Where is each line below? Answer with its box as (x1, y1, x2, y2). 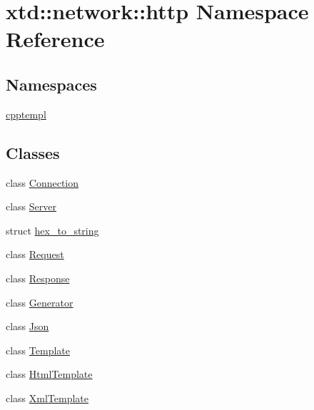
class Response (6, 270, 70, 285)
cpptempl (6, 106, 46, 121)
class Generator (6, 294, 74, 309)
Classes (6, 141, 60, 163)
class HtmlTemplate (6, 367, 93, 381)
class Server (6, 199, 57, 214)
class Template (6, 342, 70, 357)
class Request (6, 247, 64, 262)
